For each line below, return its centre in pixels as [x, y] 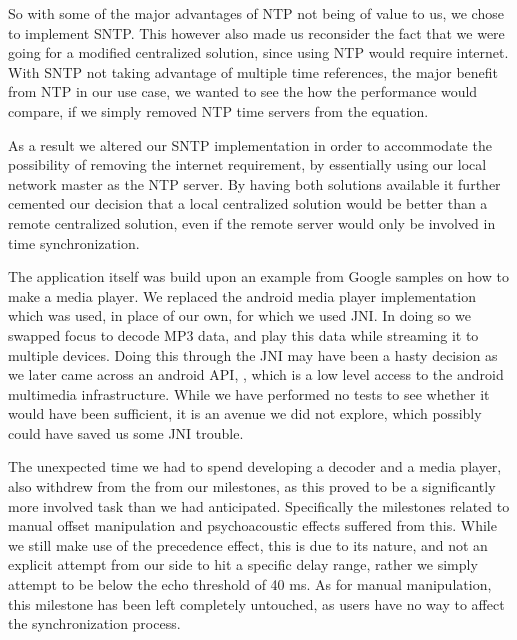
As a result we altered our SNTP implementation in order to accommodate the [250, 144]
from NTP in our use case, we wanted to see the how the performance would [243, 91]
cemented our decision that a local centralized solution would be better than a [248, 203]
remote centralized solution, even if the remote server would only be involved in [252, 222]
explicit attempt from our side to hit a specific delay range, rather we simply [243, 564]
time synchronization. [74, 242]
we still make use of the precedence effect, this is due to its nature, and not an [248, 544]
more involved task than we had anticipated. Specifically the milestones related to [259, 505]
